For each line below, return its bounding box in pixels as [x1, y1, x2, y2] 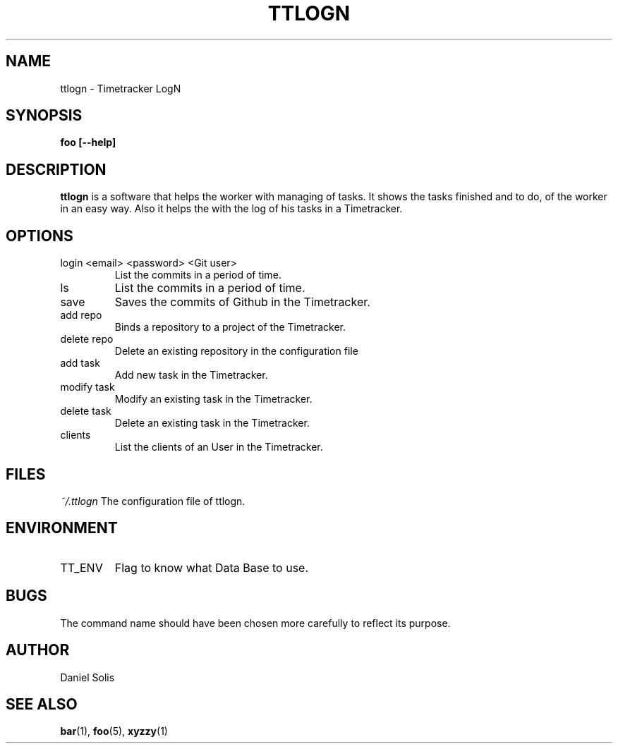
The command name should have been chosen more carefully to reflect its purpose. [60, 616, 451, 629]
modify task [60, 381, 115, 394]
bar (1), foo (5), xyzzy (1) [60, 725, 168, 738]
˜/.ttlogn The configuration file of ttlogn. [60, 494, 246, 507]
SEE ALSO [6, 695, 78, 713]
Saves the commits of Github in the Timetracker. [114, 295, 370, 310]
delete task [60, 405, 111, 418]
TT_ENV [60, 560, 103, 575]
